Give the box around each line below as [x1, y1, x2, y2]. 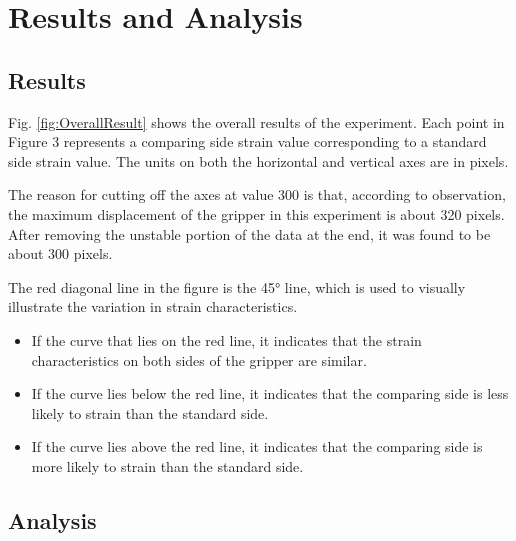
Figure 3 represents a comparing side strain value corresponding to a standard [8, 131, 487, 152]
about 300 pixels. [8, 243, 113, 264]
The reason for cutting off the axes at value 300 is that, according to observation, [8, 184, 506, 205]
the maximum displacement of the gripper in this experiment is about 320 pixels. [8, 203, 505, 224]
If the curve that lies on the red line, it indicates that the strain [31, 329, 422, 350]
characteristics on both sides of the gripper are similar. [31, 349, 367, 370]
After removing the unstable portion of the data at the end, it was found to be [8, 223, 491, 244]
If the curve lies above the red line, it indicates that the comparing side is [31, 436, 483, 457]
